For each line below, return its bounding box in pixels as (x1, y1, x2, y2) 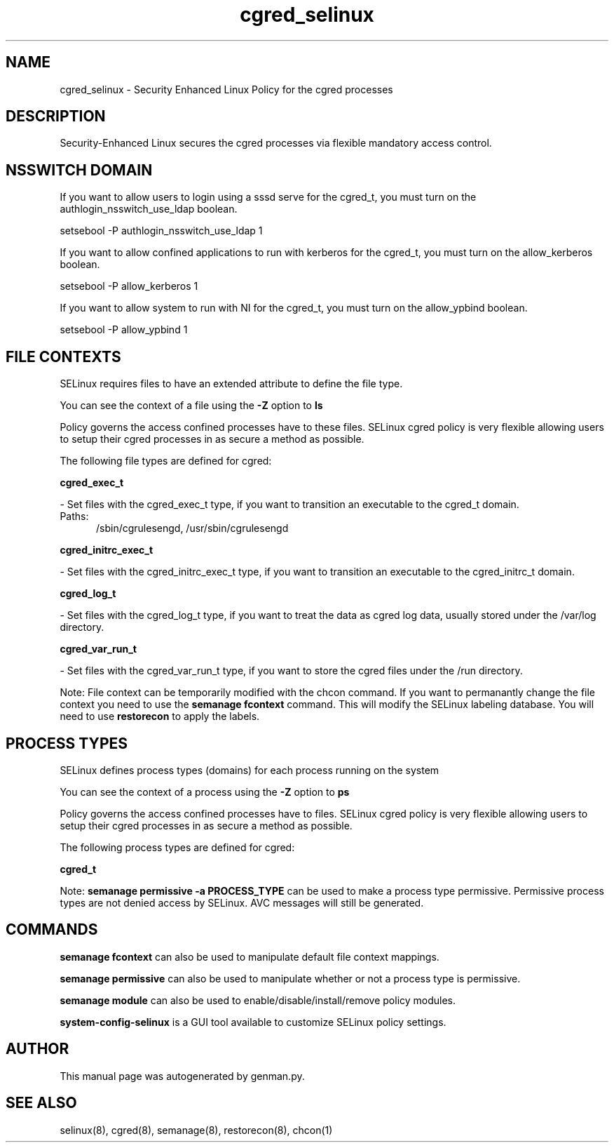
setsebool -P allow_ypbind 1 (60, 323, 188, 336)
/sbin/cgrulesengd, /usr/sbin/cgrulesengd (96, 522, 289, 535)
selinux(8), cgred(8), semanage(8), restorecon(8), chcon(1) (60, 1123, 333, 1136)
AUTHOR (6, 1040, 69, 1058)
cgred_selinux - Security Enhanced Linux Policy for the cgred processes (60, 83, 393, 95)
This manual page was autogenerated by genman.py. (60, 1069, 305, 1082)
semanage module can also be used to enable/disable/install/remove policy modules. (60, 994, 456, 1006)
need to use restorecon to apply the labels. (60, 710, 260, 723)
